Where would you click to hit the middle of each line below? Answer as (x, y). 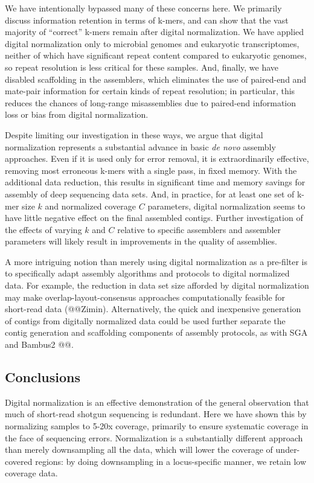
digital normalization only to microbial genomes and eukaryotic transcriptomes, (152, 43)
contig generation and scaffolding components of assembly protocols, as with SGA (156, 332)
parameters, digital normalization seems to (226, 206)
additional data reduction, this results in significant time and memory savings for (155, 182)
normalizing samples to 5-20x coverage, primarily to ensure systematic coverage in (157, 426)
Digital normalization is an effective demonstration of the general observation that (157, 402)
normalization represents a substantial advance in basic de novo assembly (140, 146)
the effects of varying (43, 229)
